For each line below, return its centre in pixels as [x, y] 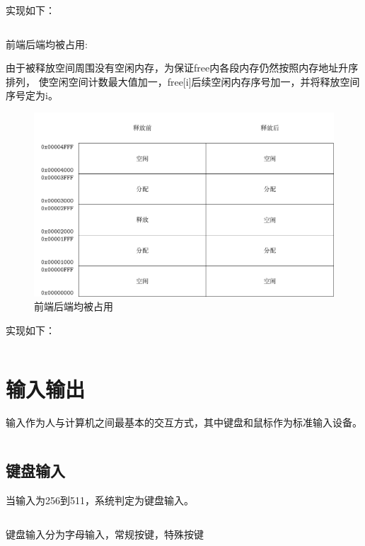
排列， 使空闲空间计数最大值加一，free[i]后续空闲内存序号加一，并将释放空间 [183, 81]
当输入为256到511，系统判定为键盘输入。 [100, 500]
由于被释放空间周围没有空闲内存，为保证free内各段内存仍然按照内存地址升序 [182, 68]
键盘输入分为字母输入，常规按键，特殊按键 [105, 534]
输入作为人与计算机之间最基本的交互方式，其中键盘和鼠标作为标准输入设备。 [184, 422]
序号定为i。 [32, 95]
